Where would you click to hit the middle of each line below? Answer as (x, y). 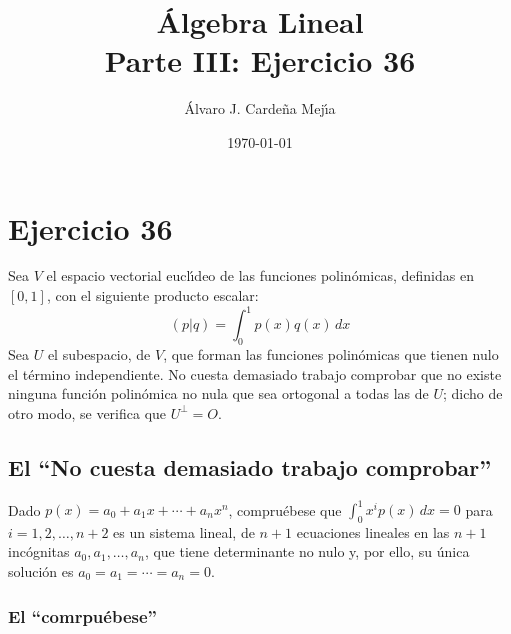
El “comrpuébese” (82, 615)
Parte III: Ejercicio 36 (260, 60)
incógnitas (39, 551)
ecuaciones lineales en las (373, 531)
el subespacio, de (99, 353)
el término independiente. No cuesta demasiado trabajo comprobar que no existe (255, 373)
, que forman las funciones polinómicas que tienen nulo (331, 353)
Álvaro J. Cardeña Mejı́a (260, 108)
